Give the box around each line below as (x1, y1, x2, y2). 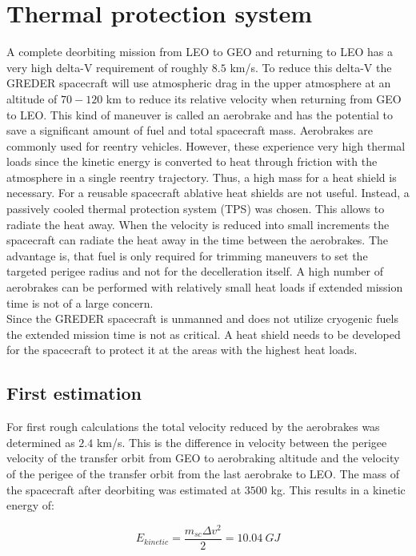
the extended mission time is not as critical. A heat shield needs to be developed (6, 325, 401, 342)
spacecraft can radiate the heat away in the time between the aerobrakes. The (6, 232, 389, 248)
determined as (6, 433, 75, 450)
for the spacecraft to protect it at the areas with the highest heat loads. (6, 341, 358, 358)
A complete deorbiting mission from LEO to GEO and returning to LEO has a (6, 43, 393, 60)
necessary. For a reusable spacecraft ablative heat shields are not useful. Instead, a (6, 184, 410, 201)
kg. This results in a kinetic (270, 481, 406, 498)
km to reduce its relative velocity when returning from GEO (106, 90, 402, 107)
